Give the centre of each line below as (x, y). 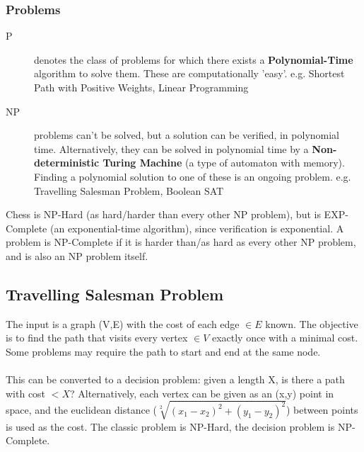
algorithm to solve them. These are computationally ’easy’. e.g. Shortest (189, 73)
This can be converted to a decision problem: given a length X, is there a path (175, 379)
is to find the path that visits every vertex (97, 338)
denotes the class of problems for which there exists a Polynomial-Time (194, 59)
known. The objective (312, 323)
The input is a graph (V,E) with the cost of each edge (123, 323)
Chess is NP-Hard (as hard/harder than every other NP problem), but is (163, 214)
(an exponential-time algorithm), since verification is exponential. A (197, 228)
